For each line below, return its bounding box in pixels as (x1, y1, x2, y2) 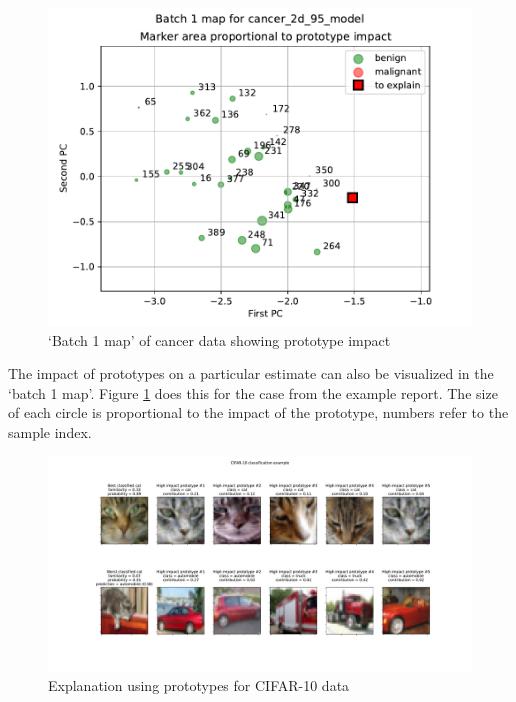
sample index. (8, 421, 92, 442)
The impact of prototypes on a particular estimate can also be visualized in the (8, 363, 494, 384)
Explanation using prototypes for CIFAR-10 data (48, 675, 350, 696)
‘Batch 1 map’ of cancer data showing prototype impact (48, 329, 391, 350)
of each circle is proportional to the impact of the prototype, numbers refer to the (8, 402, 509, 423)
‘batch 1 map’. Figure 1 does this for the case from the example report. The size (8, 382, 498, 403)
